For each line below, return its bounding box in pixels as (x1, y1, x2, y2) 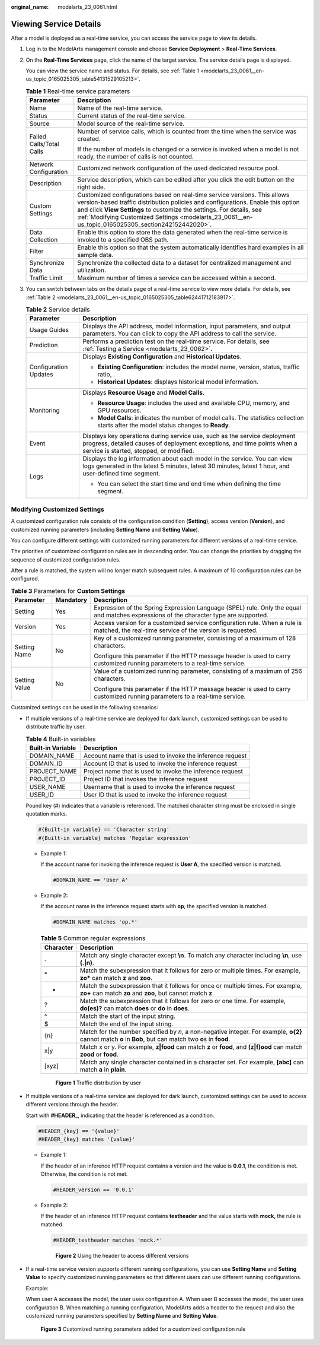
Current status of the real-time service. (77, 112, 187, 120)
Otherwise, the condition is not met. (40, 1170, 128, 1178)
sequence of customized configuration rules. (11, 556, 121, 563)
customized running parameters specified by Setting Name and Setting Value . (25, 1312, 219, 1319)
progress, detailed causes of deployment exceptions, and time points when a (82, 439, 297, 448)
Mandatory (55, 596, 88, 604)
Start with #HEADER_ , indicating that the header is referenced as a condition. (25, 1112, 215, 1119)
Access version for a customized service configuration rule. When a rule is (94, 619, 302, 627)
